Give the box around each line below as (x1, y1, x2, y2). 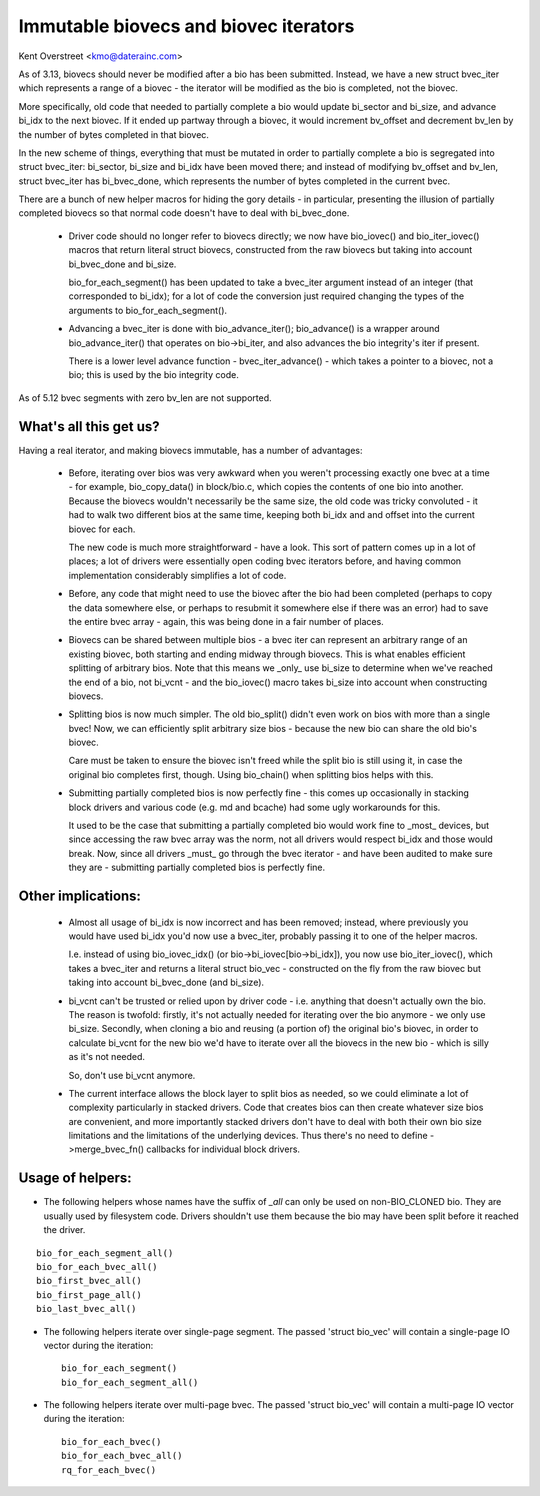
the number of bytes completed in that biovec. (18, 128, 210, 140)
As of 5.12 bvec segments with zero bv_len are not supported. (18, 391, 272, 404)
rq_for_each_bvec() (61, 1464, 157, 1475)
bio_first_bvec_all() (36, 1275, 142, 1287)
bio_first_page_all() (36, 1289, 142, 1300)
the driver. (43, 1224, 86, 1236)
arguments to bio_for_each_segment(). (68, 304, 228, 316)
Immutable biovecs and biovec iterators (18, 15, 355, 37)
